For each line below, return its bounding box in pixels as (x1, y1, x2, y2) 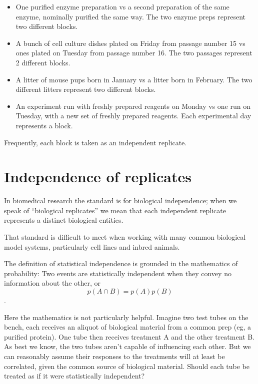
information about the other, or (4, 278, 101, 288)
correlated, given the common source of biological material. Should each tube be (4, 361, 250, 371)
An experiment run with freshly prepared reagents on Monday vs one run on (15, 100, 250, 111)
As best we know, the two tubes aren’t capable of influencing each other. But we (4, 341, 251, 352)
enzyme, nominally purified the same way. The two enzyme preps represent (15, 11, 246, 21)
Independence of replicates (4, 166, 191, 187)
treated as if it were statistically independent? (4, 371, 145, 381)
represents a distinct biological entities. (4, 215, 123, 225)
